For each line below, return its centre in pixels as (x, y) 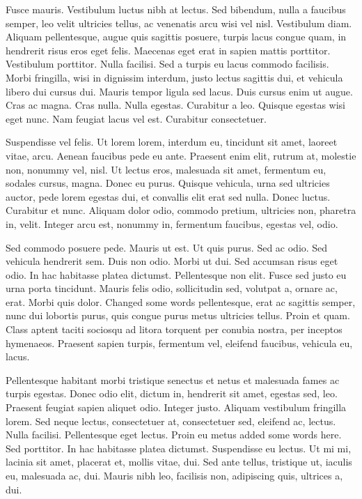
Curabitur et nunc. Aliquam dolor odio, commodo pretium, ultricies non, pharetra (181, 210)
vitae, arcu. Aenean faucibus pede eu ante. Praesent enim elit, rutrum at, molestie (181, 155)
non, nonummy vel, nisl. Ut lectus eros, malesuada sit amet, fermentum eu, (166, 169)
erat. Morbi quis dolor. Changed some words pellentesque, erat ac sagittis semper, (181, 301)
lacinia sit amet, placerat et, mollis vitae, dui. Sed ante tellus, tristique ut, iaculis (179, 462)
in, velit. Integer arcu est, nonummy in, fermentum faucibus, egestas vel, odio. (172, 223)
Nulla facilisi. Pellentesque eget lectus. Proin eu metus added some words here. (174, 435)
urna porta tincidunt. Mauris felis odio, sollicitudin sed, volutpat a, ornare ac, (172, 288)
